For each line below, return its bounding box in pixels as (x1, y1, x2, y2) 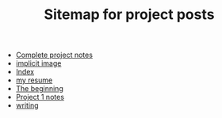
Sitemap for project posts (44, 6, 215, 24)
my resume (15, 75, 53, 85)
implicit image (15, 59, 62, 68)
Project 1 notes (15, 93, 65, 102)
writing (15, 101, 39, 110)
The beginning (15, 84, 63, 93)
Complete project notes (15, 50, 94, 60)
